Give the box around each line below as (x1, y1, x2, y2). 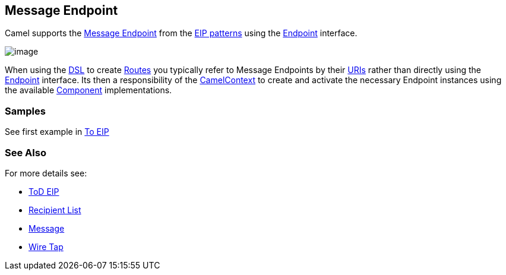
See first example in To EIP (5, 127, 109, 137)
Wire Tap (29, 241, 64, 252)
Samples (5, 105, 46, 117)
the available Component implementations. (5, 85, 172, 96)
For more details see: (5, 167, 87, 178)
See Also (5, 146, 46, 159)
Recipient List (29, 204, 81, 215)
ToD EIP (29, 186, 59, 197)
